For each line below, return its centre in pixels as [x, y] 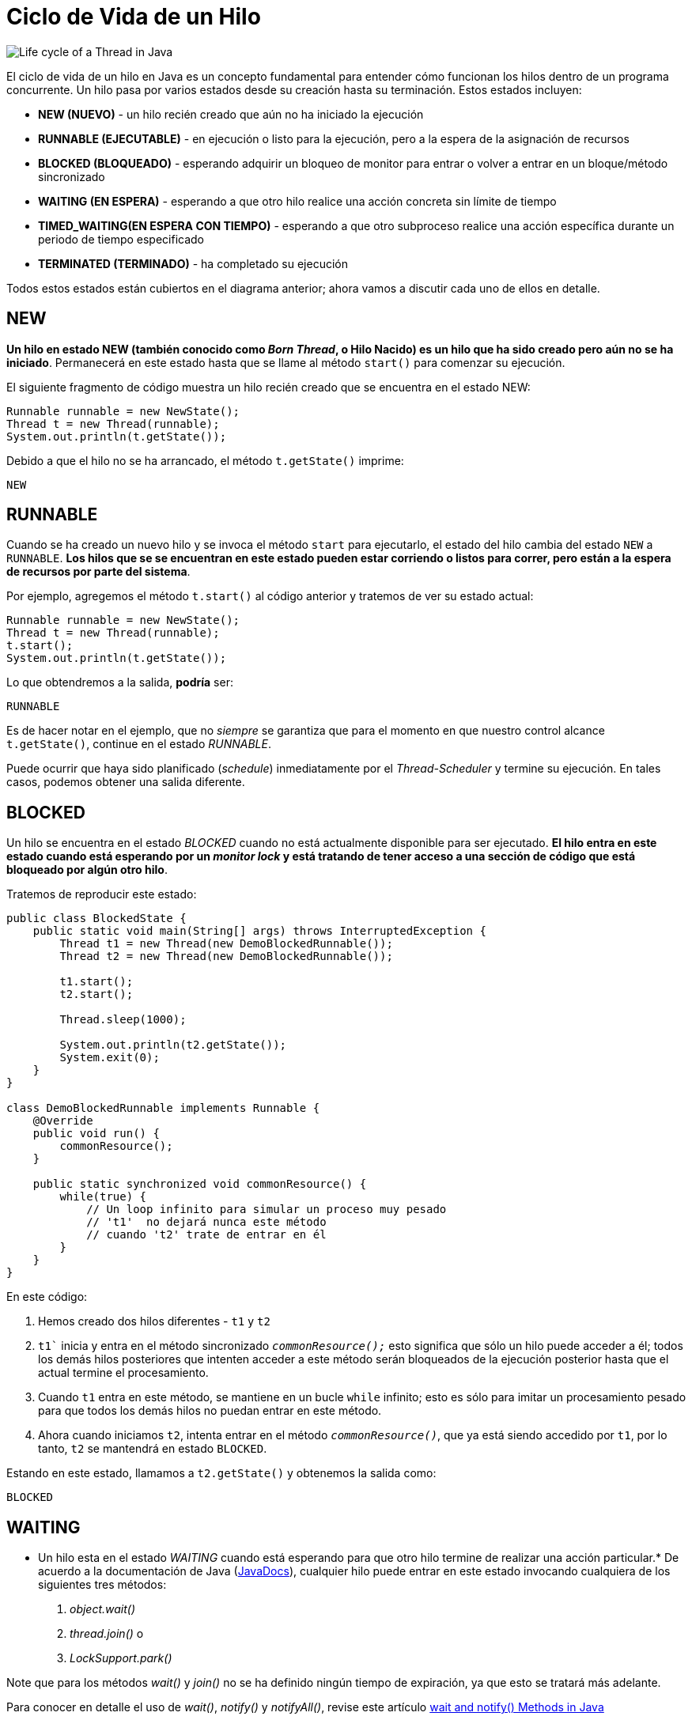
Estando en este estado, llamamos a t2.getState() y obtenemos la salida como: [221, 1473]
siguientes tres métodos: [102, 1585]
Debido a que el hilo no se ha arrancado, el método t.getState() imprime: [205, 460]
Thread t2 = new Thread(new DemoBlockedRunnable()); [226, 956]
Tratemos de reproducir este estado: [102, 894]
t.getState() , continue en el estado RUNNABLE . [139, 744]
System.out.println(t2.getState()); [173, 1045]
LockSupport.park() [121, 1658]
